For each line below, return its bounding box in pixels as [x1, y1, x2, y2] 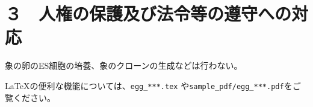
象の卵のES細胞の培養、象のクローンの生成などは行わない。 [5, 59, 243, 72]
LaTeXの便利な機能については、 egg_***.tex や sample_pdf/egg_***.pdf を [5, 79, 293, 91]
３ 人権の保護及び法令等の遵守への [5, 1, 292, 26]
